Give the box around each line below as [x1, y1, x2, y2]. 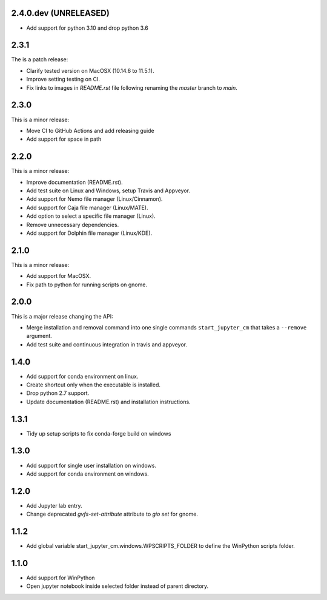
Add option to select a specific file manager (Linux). [26, 212, 156, 220]
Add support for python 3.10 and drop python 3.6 [26, 24, 148, 32]
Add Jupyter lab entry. [26, 502, 82, 509]
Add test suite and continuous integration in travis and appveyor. [26, 340, 188, 348]
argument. [26, 332, 53, 340]
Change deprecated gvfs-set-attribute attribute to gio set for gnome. [26, 510, 198, 518]
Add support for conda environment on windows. [26, 470, 150, 477]
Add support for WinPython [26, 574, 95, 582]
